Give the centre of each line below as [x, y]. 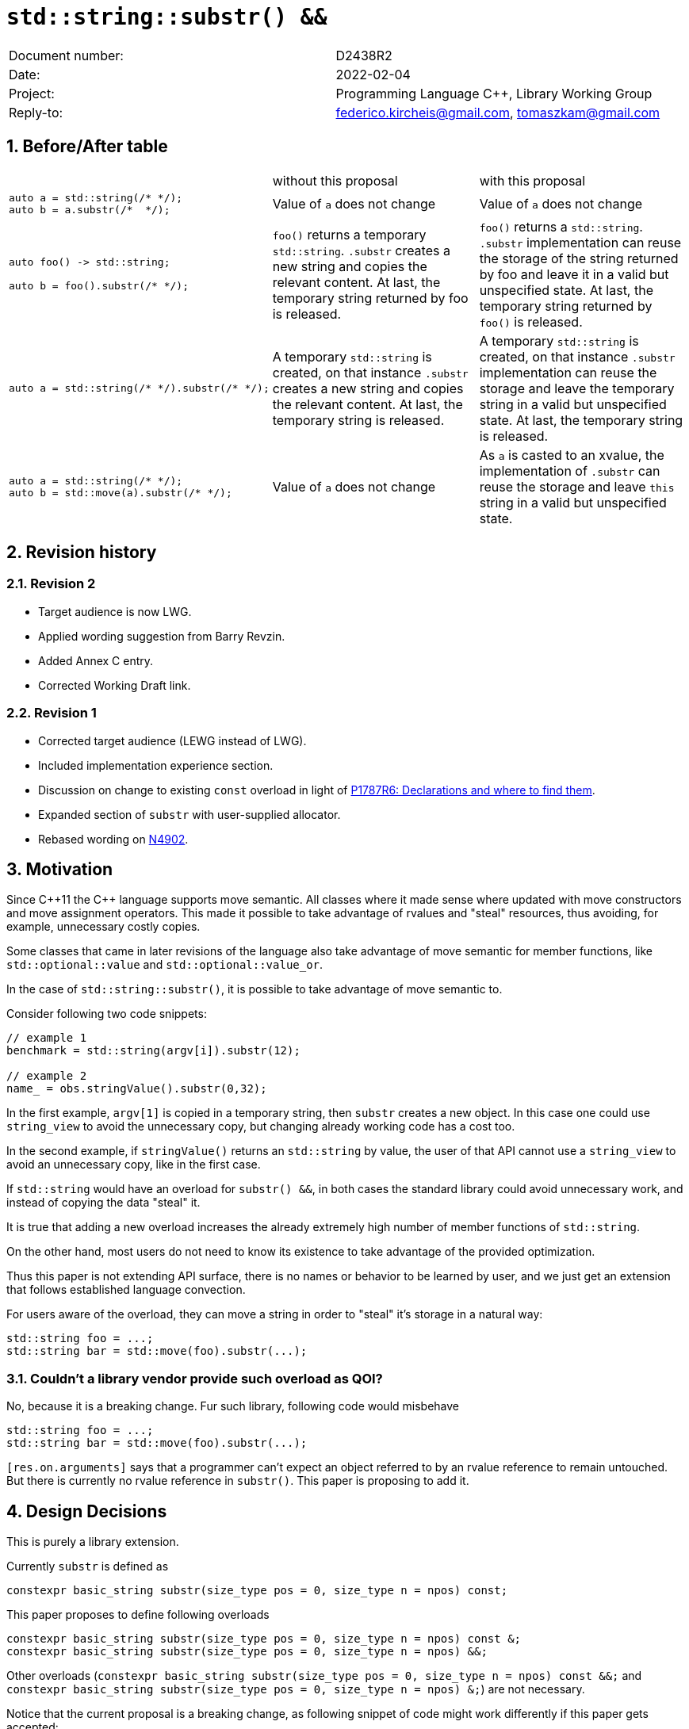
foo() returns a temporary [349, 234]
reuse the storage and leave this [577, 486]
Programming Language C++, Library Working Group [494, 93]
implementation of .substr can [570, 471]
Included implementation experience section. [156, 765]
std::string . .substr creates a [361, 250]
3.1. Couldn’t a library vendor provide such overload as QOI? [195, 1378]
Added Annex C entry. [96, 660]
